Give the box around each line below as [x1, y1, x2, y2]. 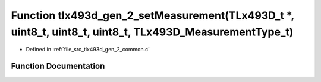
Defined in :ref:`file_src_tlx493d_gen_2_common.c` [26, 46, 150, 53]
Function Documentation [11, 61, 105, 71]
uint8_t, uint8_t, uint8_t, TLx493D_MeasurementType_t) [11, 25, 294, 38]
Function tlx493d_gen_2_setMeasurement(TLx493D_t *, [11, 9, 294, 22]
